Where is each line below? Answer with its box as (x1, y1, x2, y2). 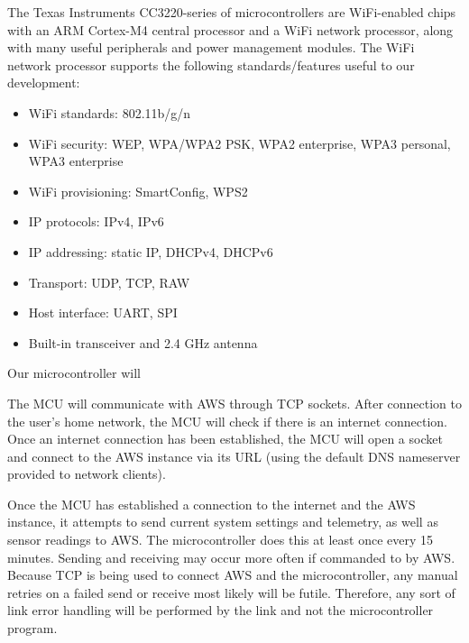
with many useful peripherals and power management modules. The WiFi (7, 38, 415, 57)
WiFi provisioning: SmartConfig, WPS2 (28, 181, 248, 200)
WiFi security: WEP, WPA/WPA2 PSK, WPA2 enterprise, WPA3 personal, (28, 133, 451, 152)
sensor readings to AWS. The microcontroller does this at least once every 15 (7, 530, 433, 549)
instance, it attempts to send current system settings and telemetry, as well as (7, 512, 438, 531)
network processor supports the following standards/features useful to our (7, 55, 415, 74)
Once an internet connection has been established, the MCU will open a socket (7, 429, 443, 448)
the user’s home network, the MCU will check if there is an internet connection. (7, 411, 448, 430)
